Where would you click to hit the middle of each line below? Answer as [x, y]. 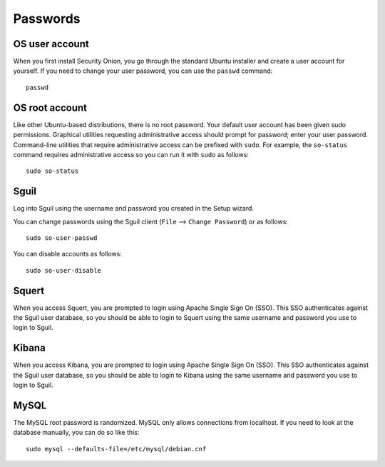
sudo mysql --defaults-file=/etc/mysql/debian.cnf [116, 449]
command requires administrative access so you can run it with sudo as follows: [131, 154]
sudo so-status [52, 171]
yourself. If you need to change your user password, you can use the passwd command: [143, 71]
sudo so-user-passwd [62, 238]
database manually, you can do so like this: [76, 433]
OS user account [51, 44]
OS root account [50, 107]
